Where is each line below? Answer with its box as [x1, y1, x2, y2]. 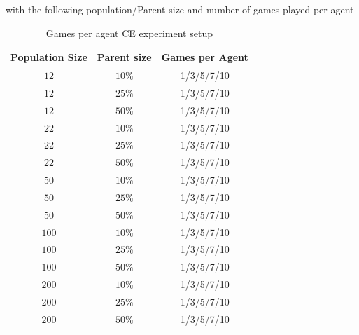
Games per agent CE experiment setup [45, 25, 213, 40]
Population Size [10, 50, 87, 64]
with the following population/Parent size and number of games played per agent [6, 2, 354, 16]
